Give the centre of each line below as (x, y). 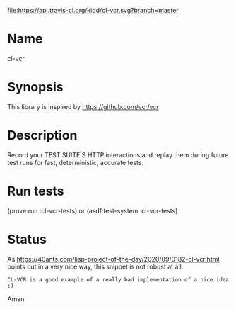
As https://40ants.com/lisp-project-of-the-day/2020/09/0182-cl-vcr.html (113, 259)
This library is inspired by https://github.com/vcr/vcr (83, 106)
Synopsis (35, 87)
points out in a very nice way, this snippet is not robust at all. (95, 266)
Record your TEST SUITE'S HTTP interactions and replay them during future (118, 154)
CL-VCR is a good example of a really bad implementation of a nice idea (118, 279)
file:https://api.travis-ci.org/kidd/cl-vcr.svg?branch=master (93, 10)
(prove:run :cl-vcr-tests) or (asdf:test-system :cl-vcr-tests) (93, 210)
